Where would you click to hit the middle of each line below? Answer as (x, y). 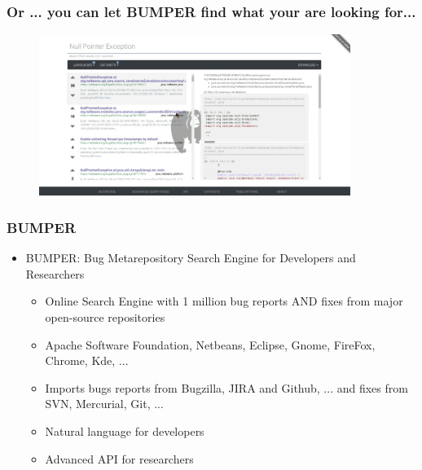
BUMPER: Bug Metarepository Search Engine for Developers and (191, 258)
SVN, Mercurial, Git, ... (104, 404)
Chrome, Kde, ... (87, 360)
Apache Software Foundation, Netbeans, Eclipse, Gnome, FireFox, (210, 344)
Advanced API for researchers (119, 458)
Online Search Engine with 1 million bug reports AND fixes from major (224, 301)
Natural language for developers (125, 431)
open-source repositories (105, 317)
